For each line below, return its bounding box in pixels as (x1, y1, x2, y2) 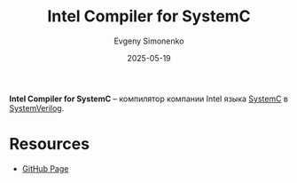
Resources (9, 134, 90, 155)
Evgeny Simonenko (113, 36, 184, 46)
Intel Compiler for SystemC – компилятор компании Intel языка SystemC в (9, 93, 289, 104)
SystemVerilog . (9, 102, 65, 113)
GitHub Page (21, 163, 69, 174)
